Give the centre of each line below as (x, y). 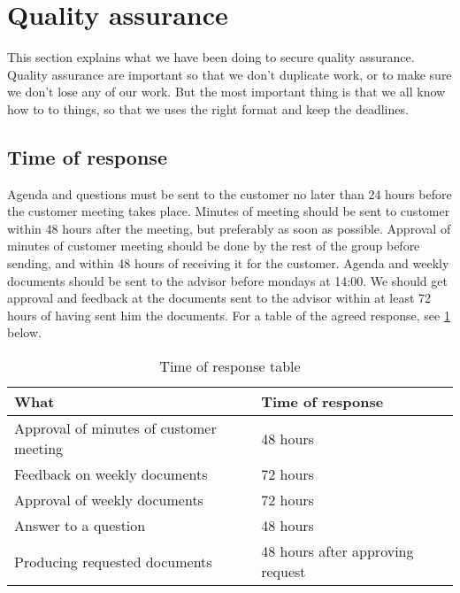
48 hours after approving (337, 551)
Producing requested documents (113, 561)
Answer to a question (80, 526)
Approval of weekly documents (109, 500)
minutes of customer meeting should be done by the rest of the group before (214, 246)
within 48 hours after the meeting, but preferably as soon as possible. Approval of (229, 228)
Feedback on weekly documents (111, 474)
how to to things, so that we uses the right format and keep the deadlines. (208, 108)
